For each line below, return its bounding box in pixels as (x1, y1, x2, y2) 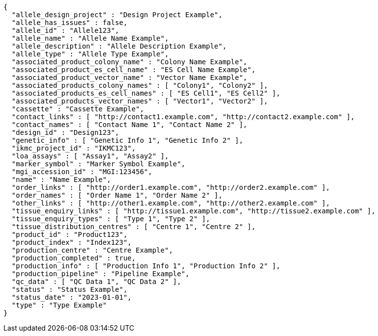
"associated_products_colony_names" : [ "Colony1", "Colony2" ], (11, 81, 268, 89)
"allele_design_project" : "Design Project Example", (11, 11, 223, 19)
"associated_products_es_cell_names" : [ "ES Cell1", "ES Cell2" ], (11, 89, 280, 97)
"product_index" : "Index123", (11, 238, 132, 246)
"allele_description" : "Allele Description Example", (11, 42, 227, 50)
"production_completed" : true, (11, 254, 136, 262)
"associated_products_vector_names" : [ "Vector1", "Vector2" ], (11, 97, 268, 105)
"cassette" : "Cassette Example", (11, 105, 144, 113)
